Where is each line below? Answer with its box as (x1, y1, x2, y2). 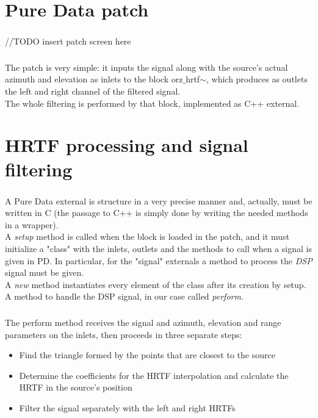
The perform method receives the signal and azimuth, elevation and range (5, 315, 281, 328)
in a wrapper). (5, 218, 59, 231)
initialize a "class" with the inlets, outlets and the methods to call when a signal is (5, 242, 312, 255)
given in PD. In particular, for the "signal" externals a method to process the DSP (5, 254, 313, 267)
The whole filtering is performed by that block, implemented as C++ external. (5, 96, 300, 109)
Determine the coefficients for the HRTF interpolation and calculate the (19, 369, 289, 381)
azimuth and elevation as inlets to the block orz (5, 73, 183, 85)
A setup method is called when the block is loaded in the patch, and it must (5, 230, 290, 243)
